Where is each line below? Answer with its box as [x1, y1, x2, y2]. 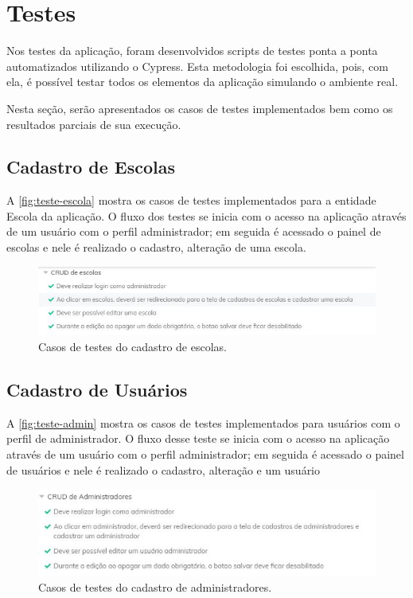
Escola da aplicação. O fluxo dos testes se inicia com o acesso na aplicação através [6, 207, 407, 224]
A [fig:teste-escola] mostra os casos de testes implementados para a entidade [6, 192, 376, 209]
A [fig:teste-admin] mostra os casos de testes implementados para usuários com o [6, 414, 400, 431]
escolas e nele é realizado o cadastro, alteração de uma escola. [6, 239, 306, 256]
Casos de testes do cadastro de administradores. [38, 579, 272, 596]
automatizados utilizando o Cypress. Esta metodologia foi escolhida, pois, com [6, 57, 388, 74]
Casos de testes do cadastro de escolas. [38, 338, 227, 354]
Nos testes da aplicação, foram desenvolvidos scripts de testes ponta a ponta [6, 42, 378, 59]
